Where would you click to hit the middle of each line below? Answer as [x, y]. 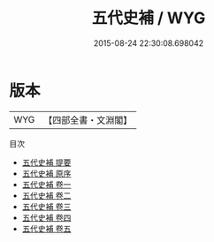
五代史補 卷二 [46, 195]
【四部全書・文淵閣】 [88, 120]
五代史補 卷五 [46, 228]
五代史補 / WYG [149, 18]
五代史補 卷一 [46, 184]
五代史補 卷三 [46, 206]
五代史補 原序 [46, 173]
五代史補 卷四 [46, 217]
